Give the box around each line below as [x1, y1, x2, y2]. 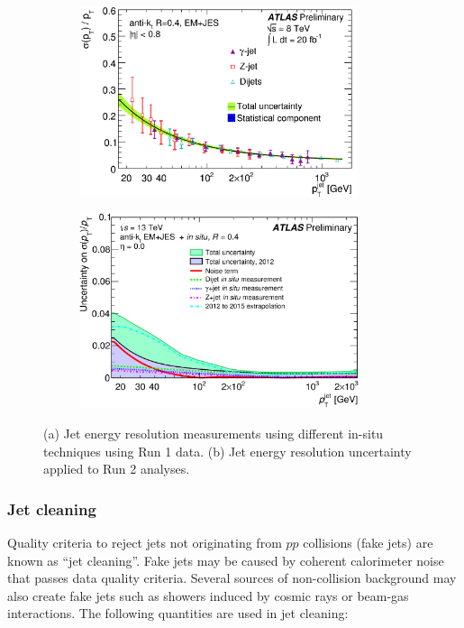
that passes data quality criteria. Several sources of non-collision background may [7, 568, 457, 587]
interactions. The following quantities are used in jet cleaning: [7, 604, 349, 623]
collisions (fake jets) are [303, 533, 433, 552]
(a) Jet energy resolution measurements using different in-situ [43, 424, 384, 443]
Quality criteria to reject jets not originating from [7, 533, 282, 552]
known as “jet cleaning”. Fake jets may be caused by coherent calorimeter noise [7, 550, 444, 569]
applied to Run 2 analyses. [43, 459, 190, 478]
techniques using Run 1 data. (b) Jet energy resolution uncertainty [43, 441, 412, 460]
